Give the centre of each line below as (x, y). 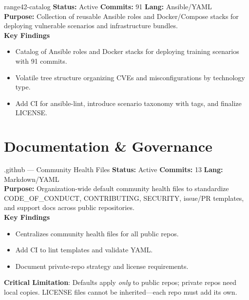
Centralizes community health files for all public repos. (97, 233)
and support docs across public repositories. (69, 207)
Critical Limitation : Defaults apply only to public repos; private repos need (120, 282)
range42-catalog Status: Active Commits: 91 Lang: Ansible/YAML (108, 6)
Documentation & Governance (108, 146)
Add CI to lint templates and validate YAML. (84, 250)
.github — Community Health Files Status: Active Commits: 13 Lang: (114, 169)
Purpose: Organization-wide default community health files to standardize (116, 188)
